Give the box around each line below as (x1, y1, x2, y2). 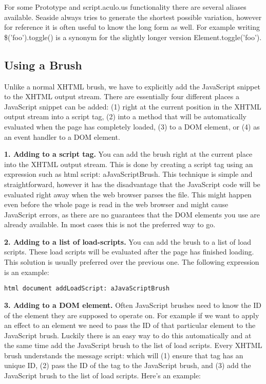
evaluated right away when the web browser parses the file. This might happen (4, 189, 252, 199)
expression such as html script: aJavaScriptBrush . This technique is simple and (4, 169, 253, 179)
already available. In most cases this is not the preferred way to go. (4, 219, 216, 230)
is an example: (4, 266, 49, 277)
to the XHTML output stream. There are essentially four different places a (4, 91, 239, 102)
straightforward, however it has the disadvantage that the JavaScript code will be (4, 178, 260, 189)
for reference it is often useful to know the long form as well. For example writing (4, 22, 260, 32)
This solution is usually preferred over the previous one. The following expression (4, 257, 259, 267)
